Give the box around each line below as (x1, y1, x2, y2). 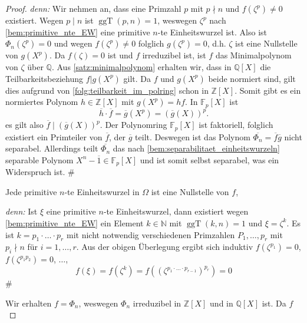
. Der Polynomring (100, 118, 167, 131)
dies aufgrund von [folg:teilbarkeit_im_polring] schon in (5, 84, 209, 96)
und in (210, 296, 233, 309)
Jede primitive (5, 185, 57, 197)
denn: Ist (5, 205, 38, 217)
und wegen (54, 37, 93, 50)
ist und (107, 49, 133, 61)
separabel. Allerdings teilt (5, 142, 98, 154)
